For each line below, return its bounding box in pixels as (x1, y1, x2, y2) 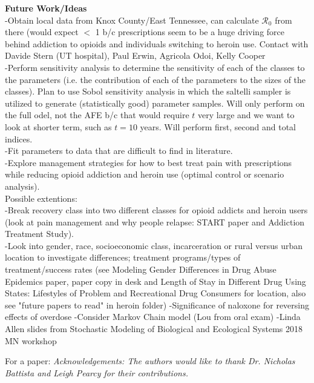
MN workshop (5, 334, 57, 347)
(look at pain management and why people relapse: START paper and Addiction (5, 215, 305, 228)
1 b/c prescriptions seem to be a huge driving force (95, 25, 284, 38)
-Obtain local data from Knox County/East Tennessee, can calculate (5, 13, 259, 26)
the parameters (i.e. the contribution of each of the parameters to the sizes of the (5, 73, 306, 85)
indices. (5, 132, 33, 145)
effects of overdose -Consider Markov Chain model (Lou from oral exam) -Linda (5, 310, 301, 323)
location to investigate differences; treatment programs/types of (5, 251, 241, 264)
